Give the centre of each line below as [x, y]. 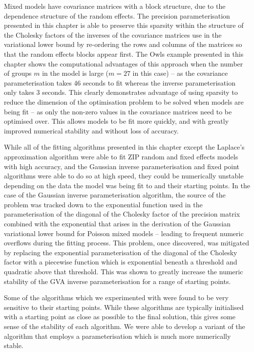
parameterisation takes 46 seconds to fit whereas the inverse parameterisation [120, 82]
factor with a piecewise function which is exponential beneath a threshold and [121, 262]
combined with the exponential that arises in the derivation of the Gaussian [117, 224]
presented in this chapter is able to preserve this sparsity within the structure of [124, 25]
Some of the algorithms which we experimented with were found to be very [116, 297]
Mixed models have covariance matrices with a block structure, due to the [115, 6]
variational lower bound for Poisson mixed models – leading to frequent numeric [124, 233]
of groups [18, 73]
